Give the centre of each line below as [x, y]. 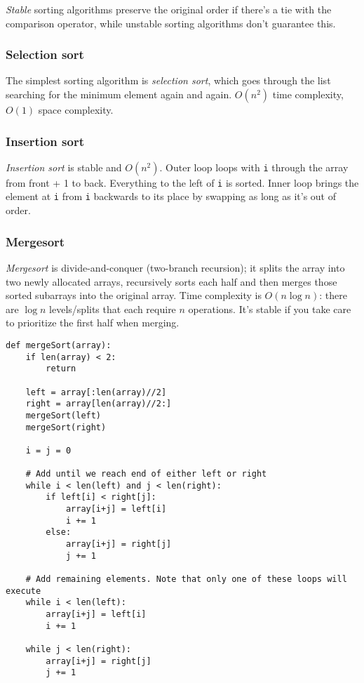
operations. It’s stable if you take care [270, 309]
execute [23, 591]
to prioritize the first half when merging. [93, 323]
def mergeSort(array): [59, 345]
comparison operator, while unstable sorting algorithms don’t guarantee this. [171, 23]
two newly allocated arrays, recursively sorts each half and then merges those [171, 281]
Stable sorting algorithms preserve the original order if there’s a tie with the [169, 9]
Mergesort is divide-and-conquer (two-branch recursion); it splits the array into [175, 267]
